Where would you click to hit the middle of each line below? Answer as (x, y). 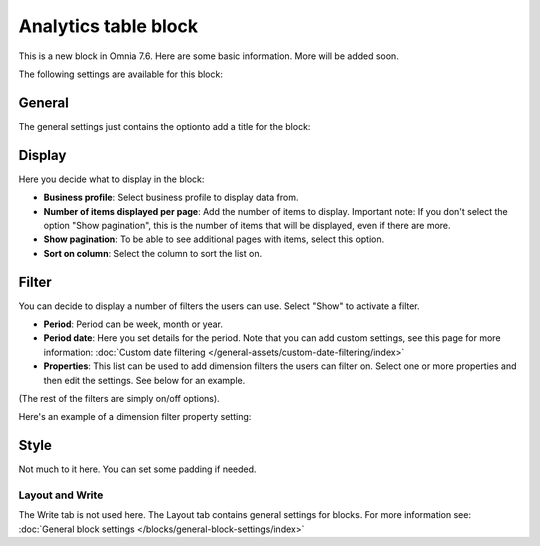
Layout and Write (61, 495)
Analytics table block (108, 26)
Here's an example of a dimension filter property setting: (135, 417)
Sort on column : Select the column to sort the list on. (153, 253)
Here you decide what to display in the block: (111, 179)
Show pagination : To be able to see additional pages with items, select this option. (214, 239)
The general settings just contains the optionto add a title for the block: (164, 126)
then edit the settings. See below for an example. (144, 380)
